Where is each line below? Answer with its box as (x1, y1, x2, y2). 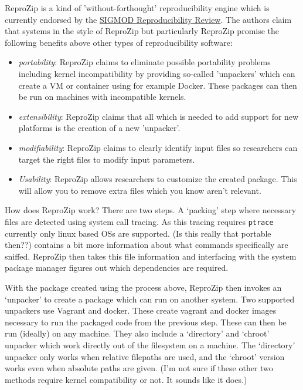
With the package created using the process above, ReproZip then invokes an (5, 281, 282, 293)
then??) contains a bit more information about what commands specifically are (5, 238, 288, 251)
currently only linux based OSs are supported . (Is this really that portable (5, 227, 271, 239)
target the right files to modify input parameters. (18, 153, 195, 165)
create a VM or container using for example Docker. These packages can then (18, 79, 297, 91)
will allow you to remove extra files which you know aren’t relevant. (18, 184, 261, 196)
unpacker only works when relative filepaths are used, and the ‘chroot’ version (5, 350, 285, 362)
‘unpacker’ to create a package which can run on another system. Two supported (5, 292, 295, 305)
